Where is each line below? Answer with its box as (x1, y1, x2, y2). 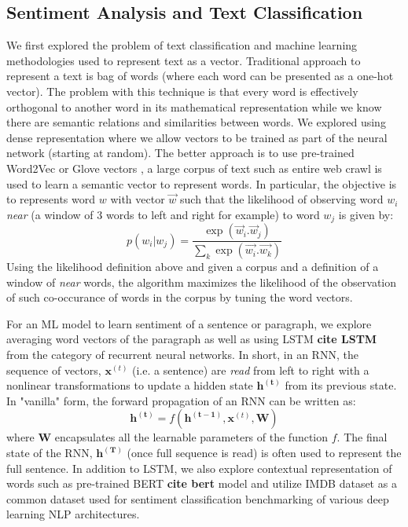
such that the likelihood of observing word (180, 191, 384, 207)
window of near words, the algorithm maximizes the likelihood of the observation (6, 273, 397, 290)
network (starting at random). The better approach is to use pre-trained (6, 145, 355, 161)
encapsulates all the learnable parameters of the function (54, 429, 329, 445)
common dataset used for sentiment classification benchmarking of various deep (6, 490, 389, 507)
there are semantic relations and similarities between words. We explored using (6, 114, 386, 130)
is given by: (338, 206, 394, 222)
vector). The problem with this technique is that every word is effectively (6, 82, 358, 99)
